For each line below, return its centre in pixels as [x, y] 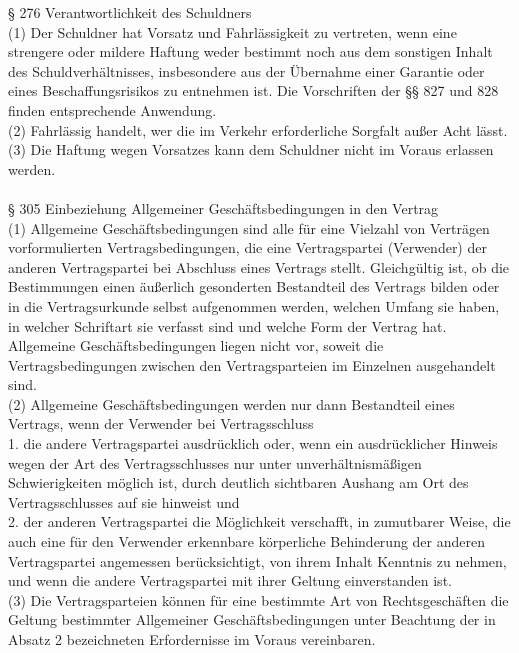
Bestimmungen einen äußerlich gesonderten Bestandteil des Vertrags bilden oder [254, 286]
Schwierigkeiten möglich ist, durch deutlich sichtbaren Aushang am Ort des [238, 482]
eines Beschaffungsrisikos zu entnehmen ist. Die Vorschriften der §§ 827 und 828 [253, 90]
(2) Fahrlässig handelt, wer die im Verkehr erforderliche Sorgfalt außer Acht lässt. [258, 129]
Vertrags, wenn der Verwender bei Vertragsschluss [161, 423]
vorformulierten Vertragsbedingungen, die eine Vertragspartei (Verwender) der [247, 247]
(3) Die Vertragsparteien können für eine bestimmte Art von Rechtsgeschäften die [258, 599]
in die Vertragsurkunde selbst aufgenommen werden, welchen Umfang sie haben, [254, 305]
